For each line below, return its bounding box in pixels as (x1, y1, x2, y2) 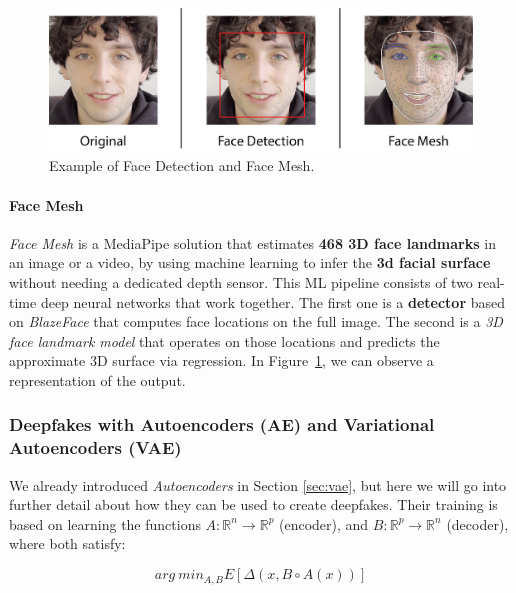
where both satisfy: (9, 533, 126, 554)
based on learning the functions (9, 513, 201, 534)
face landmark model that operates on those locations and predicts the (9, 330, 440, 351)
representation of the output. (9, 369, 186, 390)
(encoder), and (279, 513, 369, 534)
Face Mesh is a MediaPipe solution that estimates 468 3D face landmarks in (9, 232, 496, 253)
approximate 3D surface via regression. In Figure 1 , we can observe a (9, 350, 434, 371)
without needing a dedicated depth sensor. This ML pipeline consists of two (9, 271, 473, 292)
